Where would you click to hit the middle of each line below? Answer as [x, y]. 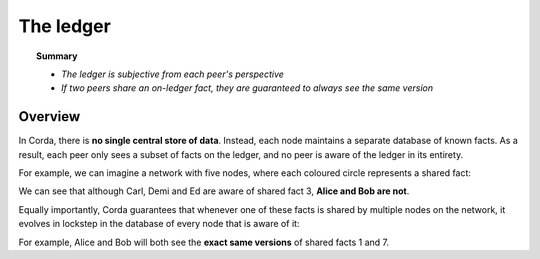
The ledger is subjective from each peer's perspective [173, 74]
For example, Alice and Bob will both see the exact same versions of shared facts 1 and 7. [204, 242]
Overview [49, 116]
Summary [57, 56]
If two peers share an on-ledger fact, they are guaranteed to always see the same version [247, 88]
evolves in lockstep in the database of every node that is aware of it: [159, 224]
